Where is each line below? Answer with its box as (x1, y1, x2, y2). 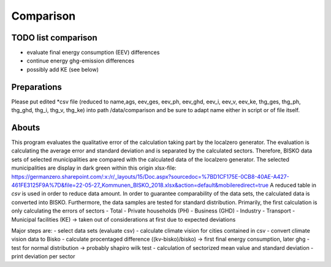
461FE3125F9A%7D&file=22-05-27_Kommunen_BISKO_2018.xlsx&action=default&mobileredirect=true (11, 181, 269, 189)
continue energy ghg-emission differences (26, 57, 135, 64)
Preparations (11, 81, 63, 92)
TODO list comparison (11, 32, 97, 43)
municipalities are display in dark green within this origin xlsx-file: (11, 164, 177, 171)
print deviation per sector (11, 253, 75, 260)
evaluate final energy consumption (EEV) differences (26, 49, 160, 56)
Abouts (11, 122, 40, 133)
